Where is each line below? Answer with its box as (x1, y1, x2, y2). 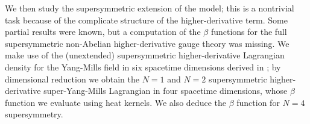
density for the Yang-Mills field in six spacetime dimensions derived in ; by (5, 60, 281, 73)
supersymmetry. (5, 108, 63, 120)
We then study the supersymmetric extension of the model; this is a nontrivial (5, 2, 294, 14)
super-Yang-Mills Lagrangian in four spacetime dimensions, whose (43, 84, 288, 97)
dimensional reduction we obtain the (5, 72, 139, 85)
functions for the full (210, 25, 287, 38)
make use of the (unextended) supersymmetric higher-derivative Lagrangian (5, 49, 285, 61)
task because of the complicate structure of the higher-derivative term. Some (5, 13, 288, 26)
